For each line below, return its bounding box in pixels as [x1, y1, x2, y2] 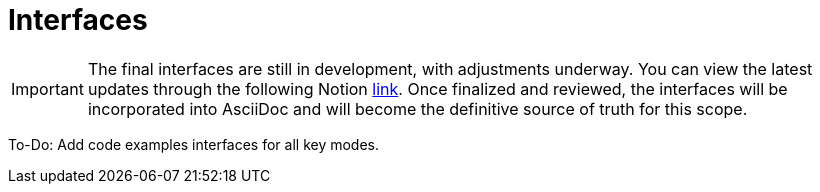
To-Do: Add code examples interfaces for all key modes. [8, 135, 380, 153]
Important [11, 78, 84, 99]
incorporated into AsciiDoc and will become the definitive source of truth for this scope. [87, 98, 748, 119]
